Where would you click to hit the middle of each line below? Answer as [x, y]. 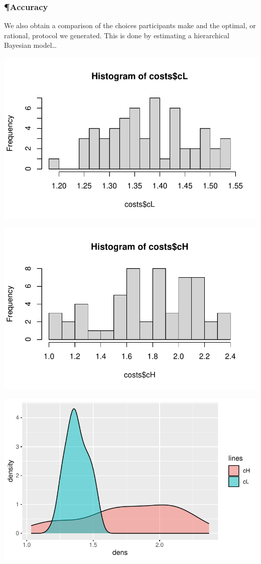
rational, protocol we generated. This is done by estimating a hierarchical [117, 35]
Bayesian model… [30, 45]
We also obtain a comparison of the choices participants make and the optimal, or [130, 25]
